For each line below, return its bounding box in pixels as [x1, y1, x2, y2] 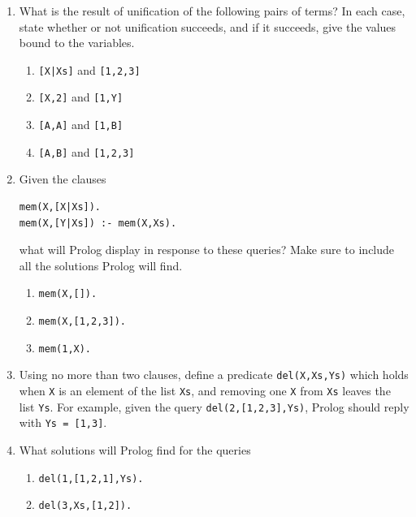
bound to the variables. [19, 34, 135, 51]
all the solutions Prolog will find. [19, 256, 183, 274]
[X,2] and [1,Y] [38, 88, 123, 106]
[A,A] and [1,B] [38, 116, 123, 133]
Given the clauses [19, 170, 106, 187]
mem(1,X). [38, 343, 92, 355]
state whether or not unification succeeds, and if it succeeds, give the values [19, 18, 396, 35]
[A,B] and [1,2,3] [38, 143, 135, 160]
